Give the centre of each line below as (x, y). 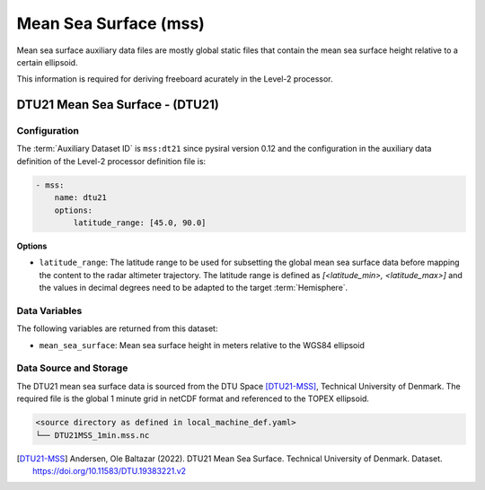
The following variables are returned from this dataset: (117, 328)
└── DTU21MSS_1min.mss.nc (93, 435)
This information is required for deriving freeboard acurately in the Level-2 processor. (175, 79)
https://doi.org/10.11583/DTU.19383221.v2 (110, 471)
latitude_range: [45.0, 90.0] (140, 223)
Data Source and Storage (72, 368)
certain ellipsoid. (47, 62)
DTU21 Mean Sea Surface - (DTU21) (118, 105)
